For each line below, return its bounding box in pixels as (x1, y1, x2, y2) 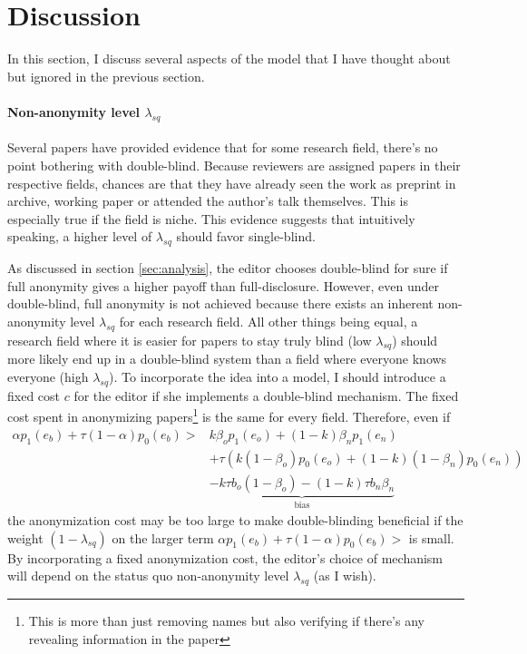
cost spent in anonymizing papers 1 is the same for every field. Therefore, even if (7, 405, 451, 426)
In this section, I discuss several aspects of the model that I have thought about (7, 49, 451, 68)
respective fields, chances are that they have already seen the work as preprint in (7, 173, 456, 192)
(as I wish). (313, 566, 376, 585)
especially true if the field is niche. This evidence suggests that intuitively (7, 209, 415, 228)
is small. (408, 528, 454, 547)
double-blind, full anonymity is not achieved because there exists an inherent (7, 294, 434, 313)
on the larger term (112, 528, 214, 547)
